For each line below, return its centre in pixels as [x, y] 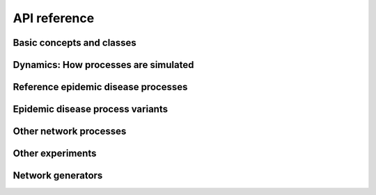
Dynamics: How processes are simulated [103, 65]
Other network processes [70, 132]
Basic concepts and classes [75, 43]
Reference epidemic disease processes [100, 87]
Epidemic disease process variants [91, 109]
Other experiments [55, 154]
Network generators [58, 176]
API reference [54, 18]
